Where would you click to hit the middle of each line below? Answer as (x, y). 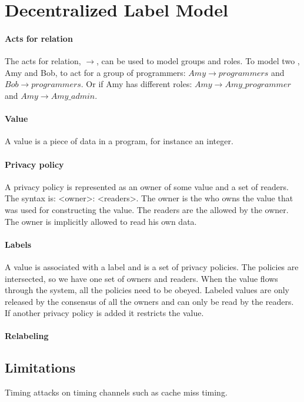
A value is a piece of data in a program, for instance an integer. (119, 141)
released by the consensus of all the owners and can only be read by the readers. (149, 301)
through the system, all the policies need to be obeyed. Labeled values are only (147, 290)
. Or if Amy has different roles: (136, 84)
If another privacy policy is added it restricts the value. (104, 313)
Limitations (40, 368)
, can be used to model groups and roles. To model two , (198, 61)
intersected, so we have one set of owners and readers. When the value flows (141, 278)
